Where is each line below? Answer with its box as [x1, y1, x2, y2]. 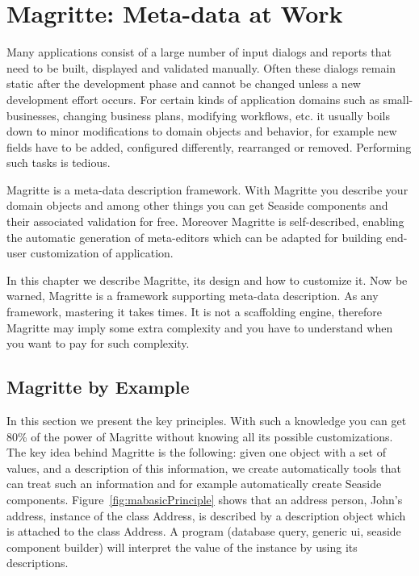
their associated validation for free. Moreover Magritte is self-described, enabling [6, 213, 404, 230]
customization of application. [30, 244, 174, 261]
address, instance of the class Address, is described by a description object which [6, 507, 406, 524]
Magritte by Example [6, 374, 190, 399]
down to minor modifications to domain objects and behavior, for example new [6, 123, 397, 140]
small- [383, 90, 413, 107]
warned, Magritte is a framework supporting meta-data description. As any [6, 287, 379, 304]
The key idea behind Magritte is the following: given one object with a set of [6, 444, 386, 461]
